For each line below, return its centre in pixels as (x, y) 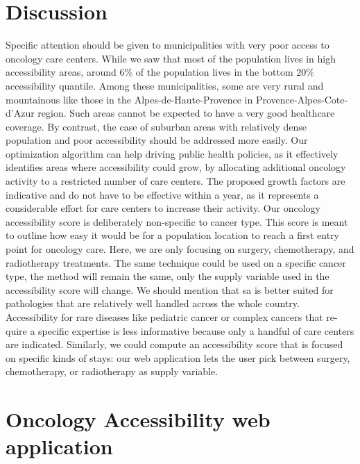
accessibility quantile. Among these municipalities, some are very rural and (165, 85)
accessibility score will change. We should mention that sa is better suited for (170, 289)
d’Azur (20, 113)
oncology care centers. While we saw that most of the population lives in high (171, 58)
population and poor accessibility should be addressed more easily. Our (157, 140)
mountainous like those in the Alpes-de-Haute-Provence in (129, 99)
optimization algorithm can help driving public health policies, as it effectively (172, 153)
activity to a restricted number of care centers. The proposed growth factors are (175, 181)
